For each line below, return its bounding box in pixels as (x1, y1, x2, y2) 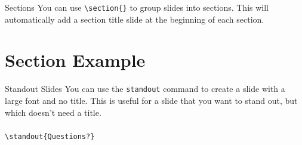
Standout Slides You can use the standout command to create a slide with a (5, 82, 285, 95)
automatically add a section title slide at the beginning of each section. (5, 13, 264, 25)
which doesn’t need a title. (5, 106, 101, 118)
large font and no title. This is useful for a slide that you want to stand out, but (5, 94, 298, 107)
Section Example (5, 48, 146, 72)
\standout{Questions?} (5, 132, 95, 141)
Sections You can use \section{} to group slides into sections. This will (5, 1, 269, 13)
